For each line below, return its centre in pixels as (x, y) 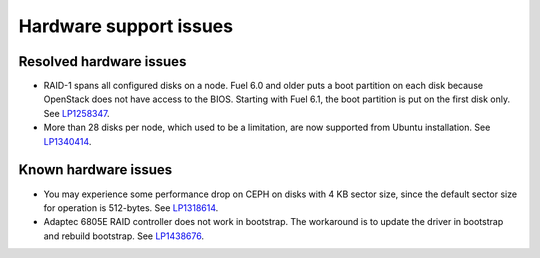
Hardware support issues (126, 26)
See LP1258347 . (76, 113)
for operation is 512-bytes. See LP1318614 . (131, 207)
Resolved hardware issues (102, 61)
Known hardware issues (95, 170)
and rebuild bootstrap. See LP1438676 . (124, 236)
